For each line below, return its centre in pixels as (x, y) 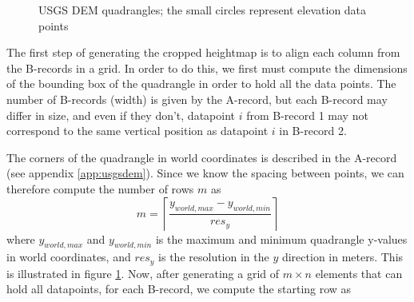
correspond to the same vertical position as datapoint (137, 131)
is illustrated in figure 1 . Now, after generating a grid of (143, 273)
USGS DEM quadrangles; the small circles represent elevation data (203, 10)
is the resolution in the (214, 257)
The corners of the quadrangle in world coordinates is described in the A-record (202, 157)
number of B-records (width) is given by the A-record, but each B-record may (197, 99)
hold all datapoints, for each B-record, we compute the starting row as (179, 289)
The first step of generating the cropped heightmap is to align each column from (203, 52)
